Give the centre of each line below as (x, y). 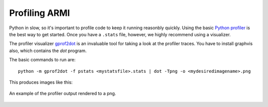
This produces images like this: (41, 82)
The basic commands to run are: (42, 60)
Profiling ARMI (40, 13)
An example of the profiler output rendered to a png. (63, 94)
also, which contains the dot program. (48, 51)
